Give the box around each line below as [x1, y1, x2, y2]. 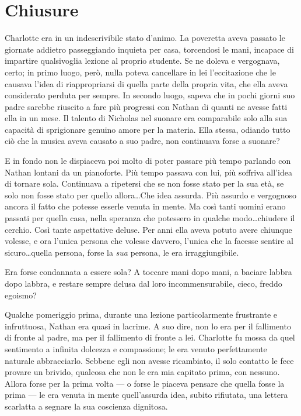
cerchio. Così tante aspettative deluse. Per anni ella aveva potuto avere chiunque [5, 223, 292, 235]
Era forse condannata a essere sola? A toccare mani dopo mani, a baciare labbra [5, 266, 292, 278]
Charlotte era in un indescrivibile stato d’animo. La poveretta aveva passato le [5, 32, 285, 44]
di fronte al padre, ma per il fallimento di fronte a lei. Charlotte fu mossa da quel [5, 331, 295, 343]
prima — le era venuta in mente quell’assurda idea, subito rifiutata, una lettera [5, 389, 288, 401]
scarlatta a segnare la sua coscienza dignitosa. [5, 400, 168, 412]
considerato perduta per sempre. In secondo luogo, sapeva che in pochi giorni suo [5, 89, 295, 101]
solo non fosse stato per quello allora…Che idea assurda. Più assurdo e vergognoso [5, 188, 297, 201]
